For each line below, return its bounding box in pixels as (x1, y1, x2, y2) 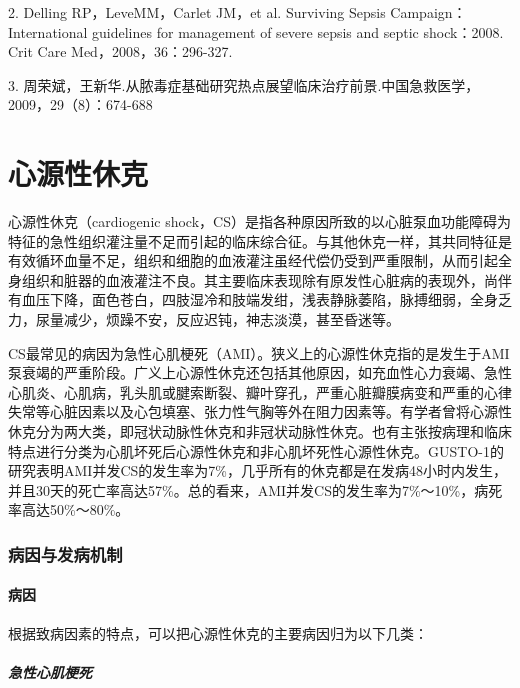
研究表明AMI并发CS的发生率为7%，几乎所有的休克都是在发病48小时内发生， (8, 460, 507, 481)
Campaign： (390, 2, 467, 22)
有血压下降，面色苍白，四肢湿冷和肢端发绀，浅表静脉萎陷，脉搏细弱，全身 (8, 289, 498, 310)
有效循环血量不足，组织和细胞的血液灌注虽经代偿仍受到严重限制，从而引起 (8, 250, 498, 271)
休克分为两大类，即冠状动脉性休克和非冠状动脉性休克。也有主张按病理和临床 (8, 421, 512, 442)
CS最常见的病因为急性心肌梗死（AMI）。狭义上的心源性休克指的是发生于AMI (8, 342, 510, 363)
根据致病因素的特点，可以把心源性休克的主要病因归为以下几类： (8, 622, 428, 643)
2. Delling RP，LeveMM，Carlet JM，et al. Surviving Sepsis (8, 2, 386, 22)
